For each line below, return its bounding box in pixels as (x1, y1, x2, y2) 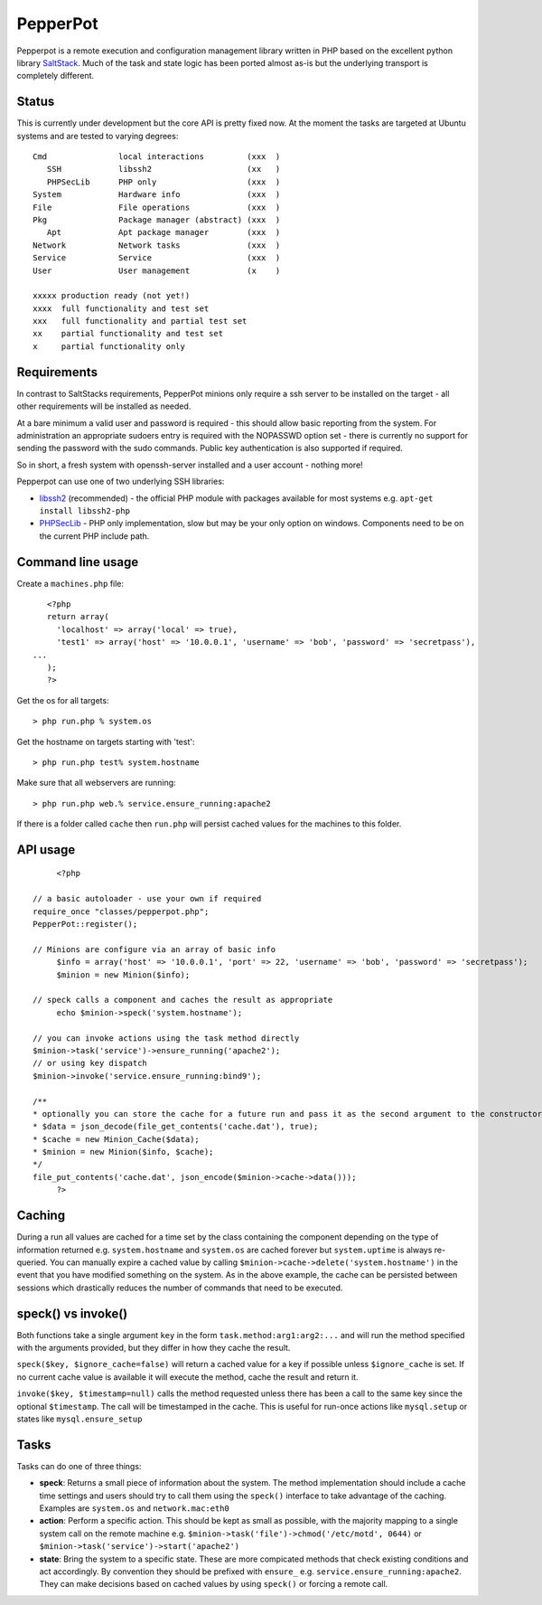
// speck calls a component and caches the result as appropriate (33, 995, 333, 1005)
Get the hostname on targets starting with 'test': (16, 736, 195, 747)
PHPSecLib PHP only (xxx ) (46, 176, 281, 187)
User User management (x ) (33, 265, 281, 276)
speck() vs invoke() (16, 1306, 128, 1321)
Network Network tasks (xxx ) (33, 240, 281, 250)
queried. (16, 1257, 49, 1268)
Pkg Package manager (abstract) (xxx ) (33, 214, 281, 225)
